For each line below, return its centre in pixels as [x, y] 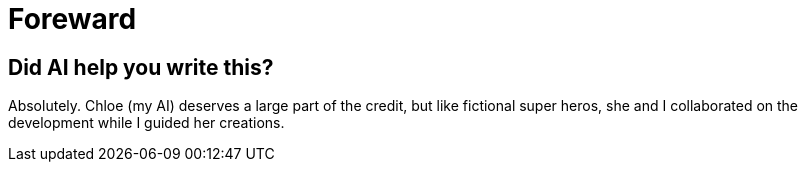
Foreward [72, 19]
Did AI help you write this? [141, 67]
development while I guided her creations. [146, 123]
